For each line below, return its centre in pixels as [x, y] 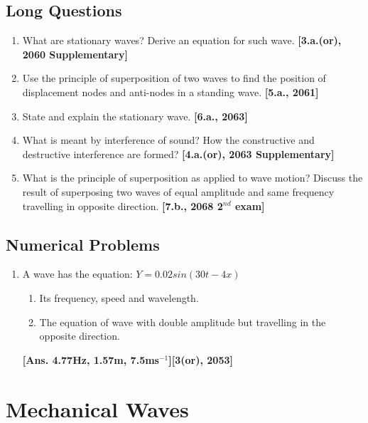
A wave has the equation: [77, 274]
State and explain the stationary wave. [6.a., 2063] [135, 116]
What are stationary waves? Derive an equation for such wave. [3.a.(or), [182, 40]
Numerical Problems [83, 244]
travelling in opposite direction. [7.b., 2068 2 [123, 205]
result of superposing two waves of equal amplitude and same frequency [178, 191]
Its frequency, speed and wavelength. [119, 297]
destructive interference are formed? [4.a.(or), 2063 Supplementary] [178, 153]
